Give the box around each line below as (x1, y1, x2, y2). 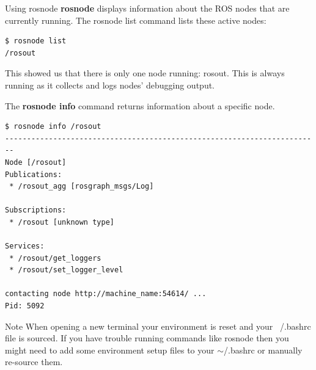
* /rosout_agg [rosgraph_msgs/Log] (9, 182, 154, 191)
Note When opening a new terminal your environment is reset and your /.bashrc (5, 319, 311, 332)
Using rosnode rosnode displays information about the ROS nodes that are (5, 2, 290, 14)
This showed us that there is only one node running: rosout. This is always (5, 67, 285, 79)
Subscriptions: (5, 206, 67, 215)
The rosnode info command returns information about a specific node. (5, 99, 275, 112)
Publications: (5, 170, 62, 179)
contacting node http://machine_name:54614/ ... (5, 289, 207, 299)
